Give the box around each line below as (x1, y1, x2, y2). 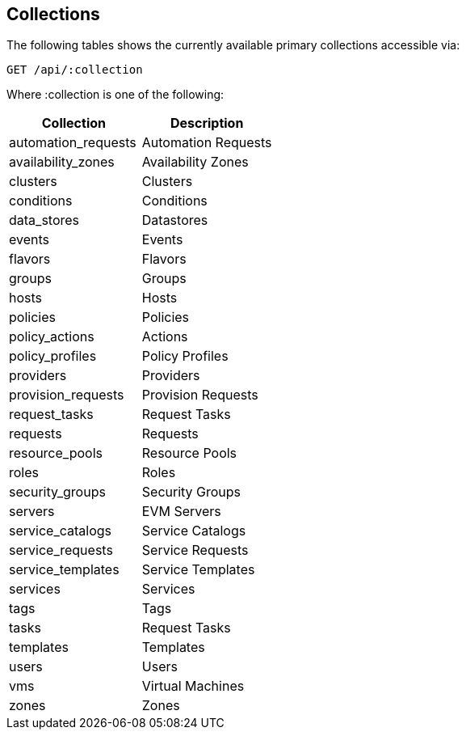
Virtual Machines (141, 678, 245, 695)
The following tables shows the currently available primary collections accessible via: (6, 38, 460, 53)
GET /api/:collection (6, 63, 143, 77)
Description (170, 115, 244, 132)
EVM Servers (141, 503, 221, 520)
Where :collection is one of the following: (6, 87, 225, 102)
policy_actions (9, 328, 94, 345)
